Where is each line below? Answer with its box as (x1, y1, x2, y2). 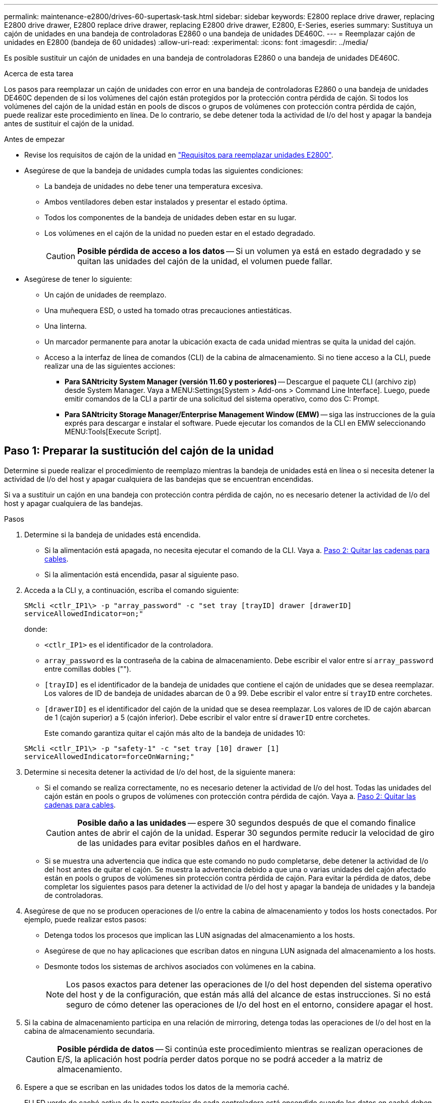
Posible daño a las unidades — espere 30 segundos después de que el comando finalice (77, 817, 416, 828)
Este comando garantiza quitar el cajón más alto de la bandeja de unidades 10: (44, 728, 305, 737)
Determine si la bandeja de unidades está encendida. (24, 530, 201, 539)
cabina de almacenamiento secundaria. (24, 1026, 155, 1035)
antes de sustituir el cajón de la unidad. (4, 119, 134, 128)
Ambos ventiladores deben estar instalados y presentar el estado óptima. (44, 197, 288, 206)
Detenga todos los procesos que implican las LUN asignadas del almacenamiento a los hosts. (44, 930, 355, 939)
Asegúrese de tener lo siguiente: (24, 275, 132, 283)
